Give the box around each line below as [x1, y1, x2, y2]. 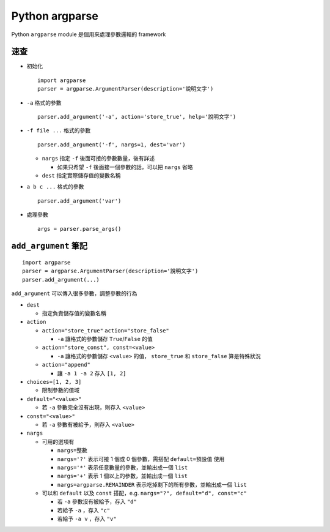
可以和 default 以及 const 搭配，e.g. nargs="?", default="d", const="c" [42, 490, 247, 497]
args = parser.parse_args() [37, 225, 122, 232]
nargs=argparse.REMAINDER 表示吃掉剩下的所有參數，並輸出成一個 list [57, 481, 247, 488]
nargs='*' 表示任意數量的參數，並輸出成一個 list [57, 463, 188, 471]
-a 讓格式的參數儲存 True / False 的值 [57, 335, 153, 343]
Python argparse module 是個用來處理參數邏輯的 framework [11, 31, 166, 38]
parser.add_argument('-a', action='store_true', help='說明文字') [37, 113, 237, 121]
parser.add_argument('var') [37, 197, 122, 204]
